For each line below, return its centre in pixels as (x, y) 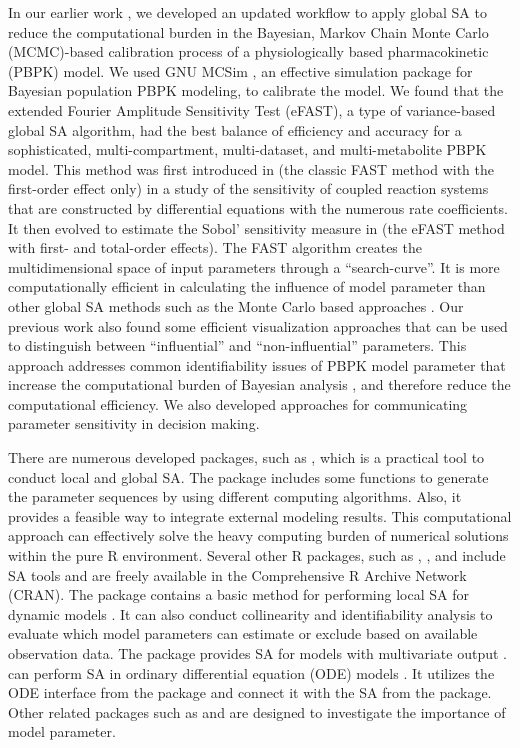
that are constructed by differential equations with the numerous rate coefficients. (258, 207)
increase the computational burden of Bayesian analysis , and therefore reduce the (259, 384)
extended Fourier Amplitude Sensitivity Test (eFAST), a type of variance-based (252, 109)
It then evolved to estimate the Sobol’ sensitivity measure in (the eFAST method (256, 227)
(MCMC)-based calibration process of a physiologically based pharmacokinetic (248, 51)
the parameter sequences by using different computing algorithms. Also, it (235, 496)
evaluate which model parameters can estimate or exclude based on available (243, 633)
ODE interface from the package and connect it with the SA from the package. (250, 692)
